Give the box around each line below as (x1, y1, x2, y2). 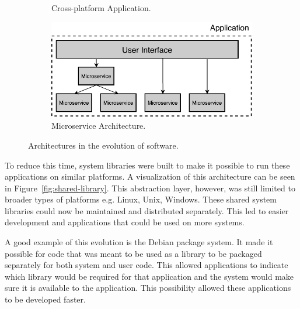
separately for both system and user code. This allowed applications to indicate (5, 259, 288, 271)
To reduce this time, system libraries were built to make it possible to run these (5, 159, 290, 171)
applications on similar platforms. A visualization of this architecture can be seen (5, 170, 295, 183)
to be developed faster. (5, 293, 86, 305)
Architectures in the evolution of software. (28, 139, 179, 151)
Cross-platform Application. (51, 2, 151, 13)
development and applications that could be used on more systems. (5, 216, 245, 228)
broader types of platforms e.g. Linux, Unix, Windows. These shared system (5, 193, 277, 205)
